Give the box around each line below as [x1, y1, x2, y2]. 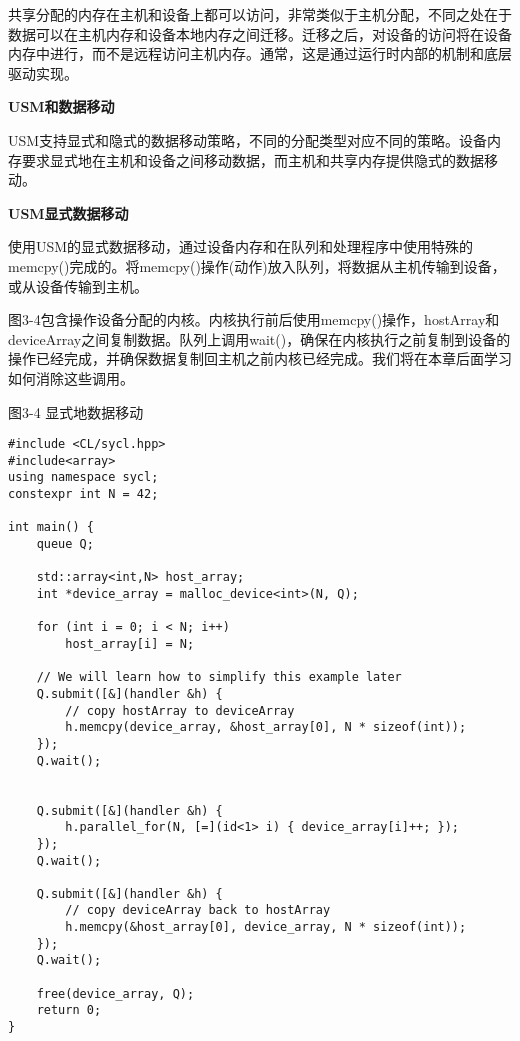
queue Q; [36, 537, 94, 552]
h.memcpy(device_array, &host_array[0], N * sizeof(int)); [65, 720, 467, 735]
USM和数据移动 [8, 96, 115, 117]
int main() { [8, 520, 94, 535]
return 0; [36, 1003, 102, 1018]
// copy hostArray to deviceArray [65, 703, 295, 718]
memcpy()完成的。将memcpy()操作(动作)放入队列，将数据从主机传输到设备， [8, 255, 506, 276]
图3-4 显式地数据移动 [8, 401, 144, 422]
